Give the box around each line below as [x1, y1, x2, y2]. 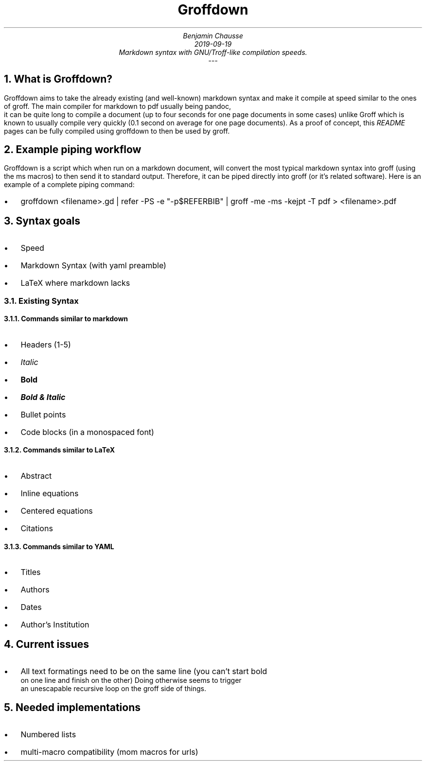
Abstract [20, 471, 52, 481]
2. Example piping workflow [4, 143, 142, 156]
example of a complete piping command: [4, 180, 135, 189]
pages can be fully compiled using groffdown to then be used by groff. [4, 126, 230, 135]
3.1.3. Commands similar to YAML [4, 542, 114, 551]
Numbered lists [20, 730, 76, 739]
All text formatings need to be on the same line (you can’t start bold [20, 666, 267, 677]
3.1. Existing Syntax [4, 296, 79, 306]
